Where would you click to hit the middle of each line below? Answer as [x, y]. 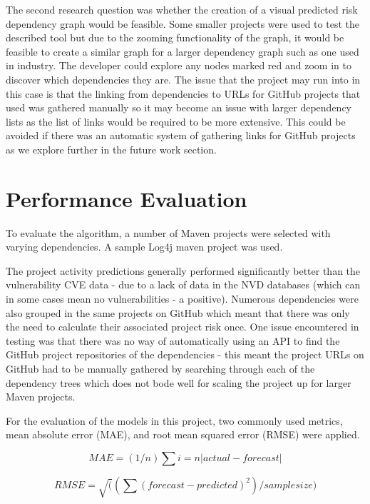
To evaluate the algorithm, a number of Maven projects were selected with [168, 232]
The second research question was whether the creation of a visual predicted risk [182, 9]
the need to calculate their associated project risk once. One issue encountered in [183, 327]
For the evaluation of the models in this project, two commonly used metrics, [174, 420]
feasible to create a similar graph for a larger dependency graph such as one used [183, 51]
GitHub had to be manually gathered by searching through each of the [160, 368]
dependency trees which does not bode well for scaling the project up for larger [179, 382]
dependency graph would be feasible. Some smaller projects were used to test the [183, 23]
